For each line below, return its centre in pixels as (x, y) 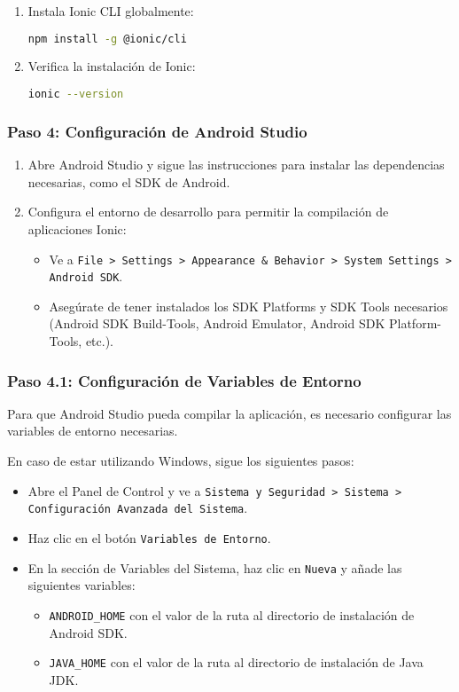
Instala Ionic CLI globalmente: (111, 11)
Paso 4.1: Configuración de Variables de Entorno (184, 380)
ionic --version (76, 94)
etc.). (100, 341)
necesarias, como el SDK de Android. (129, 181)
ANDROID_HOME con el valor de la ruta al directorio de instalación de (232, 614)
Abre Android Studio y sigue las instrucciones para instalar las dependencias (236, 165)
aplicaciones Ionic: (77, 228)
